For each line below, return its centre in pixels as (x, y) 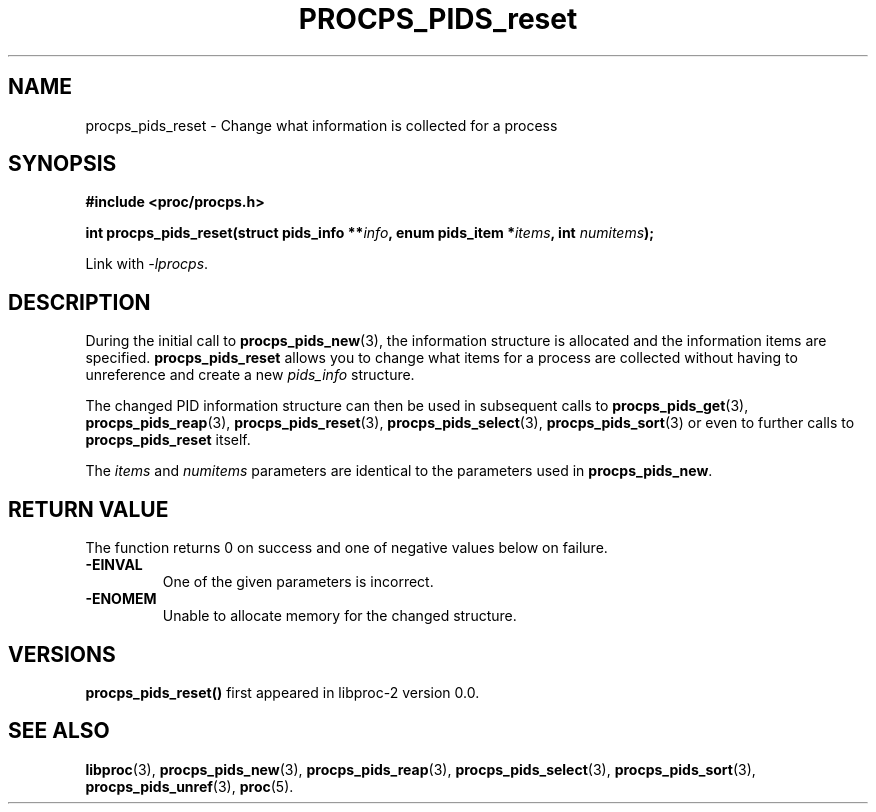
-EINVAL (114, 565)
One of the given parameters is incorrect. (298, 582)
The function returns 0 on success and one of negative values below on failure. (346, 548)
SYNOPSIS (62, 164)
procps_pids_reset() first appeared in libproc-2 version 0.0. (282, 692)
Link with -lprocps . (147, 264)
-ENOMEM (121, 599)
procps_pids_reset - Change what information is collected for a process (321, 125)
